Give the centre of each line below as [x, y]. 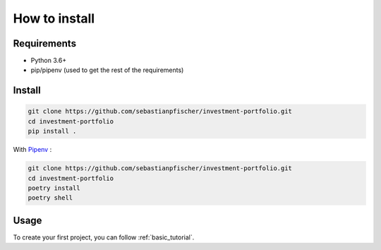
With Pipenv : [32, 150]
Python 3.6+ [49, 61]
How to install [54, 18]
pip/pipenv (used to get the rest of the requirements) [107, 70]
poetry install [54, 188]
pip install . [52, 131]
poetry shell [50, 198]
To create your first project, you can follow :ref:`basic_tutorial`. [104, 237]
